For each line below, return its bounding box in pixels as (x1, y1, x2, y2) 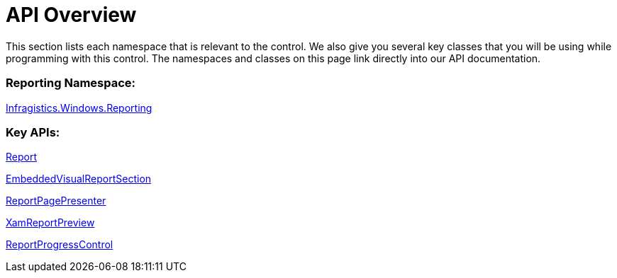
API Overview (6, 3, 137, 27)
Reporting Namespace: (6, 76, 136, 91)
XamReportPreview (6, 216, 95, 229)
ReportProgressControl (6, 238, 113, 251)
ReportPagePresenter (6, 195, 106, 207)
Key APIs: (6, 124, 60, 139)
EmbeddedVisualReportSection (6, 173, 152, 185)
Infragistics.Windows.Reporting (6, 101, 152, 114)
